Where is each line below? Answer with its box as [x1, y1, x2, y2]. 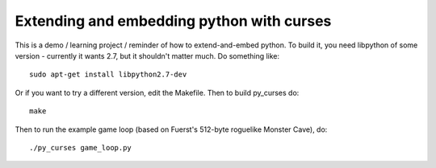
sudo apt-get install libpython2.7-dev [29, 70, 187, 80]
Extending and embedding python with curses [15, 12, 332, 30]
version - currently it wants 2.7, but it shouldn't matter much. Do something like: [15, 51, 280, 60]
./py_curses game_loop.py [29, 143, 132, 152]
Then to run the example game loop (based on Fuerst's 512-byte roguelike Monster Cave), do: [15, 125, 328, 134]
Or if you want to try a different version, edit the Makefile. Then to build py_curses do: [15, 88, 300, 97]
